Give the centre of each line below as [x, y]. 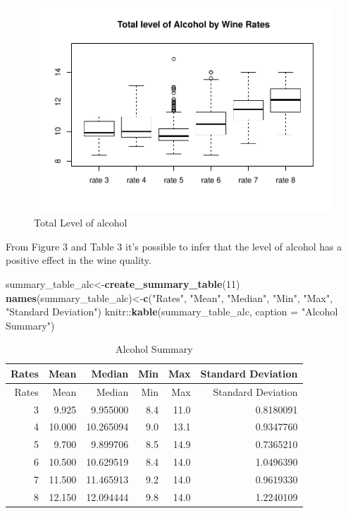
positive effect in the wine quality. [79, 260]
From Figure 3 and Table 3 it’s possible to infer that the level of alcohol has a [174, 246]
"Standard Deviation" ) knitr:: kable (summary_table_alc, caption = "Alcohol [172, 312]
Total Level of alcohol [81, 223]
